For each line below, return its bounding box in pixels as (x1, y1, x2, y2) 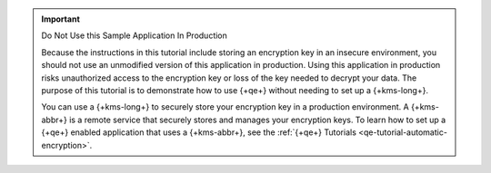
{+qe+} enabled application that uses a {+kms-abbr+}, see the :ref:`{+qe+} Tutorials (41, 127, 356, 138)
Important (41, 14, 81, 24)
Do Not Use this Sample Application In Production (41, 30, 227, 41)
